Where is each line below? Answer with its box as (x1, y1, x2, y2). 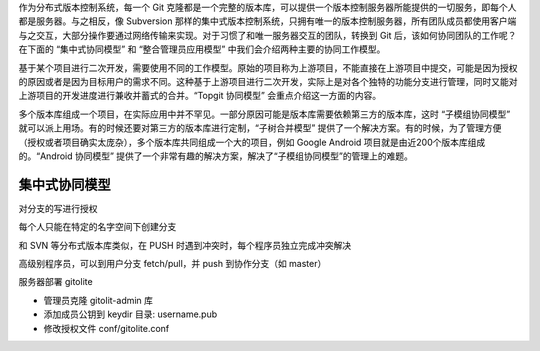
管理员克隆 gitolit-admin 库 (43, 294, 154, 306)
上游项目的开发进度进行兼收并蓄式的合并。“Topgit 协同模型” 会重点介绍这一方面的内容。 (18, 90, 382, 102)
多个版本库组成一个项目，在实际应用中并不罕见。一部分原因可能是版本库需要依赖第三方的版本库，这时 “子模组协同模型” (18, 108, 511, 120)
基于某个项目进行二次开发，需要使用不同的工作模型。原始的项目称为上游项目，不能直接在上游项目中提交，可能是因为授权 (18, 61, 518, 74)
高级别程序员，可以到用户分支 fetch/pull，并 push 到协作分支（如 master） (18, 257, 327, 269)
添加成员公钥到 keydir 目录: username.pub (43, 308, 218, 320)
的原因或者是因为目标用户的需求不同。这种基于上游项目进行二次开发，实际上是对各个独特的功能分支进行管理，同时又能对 (18, 75, 518, 87)
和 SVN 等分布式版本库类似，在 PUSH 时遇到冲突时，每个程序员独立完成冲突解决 (18, 239, 352, 251)
